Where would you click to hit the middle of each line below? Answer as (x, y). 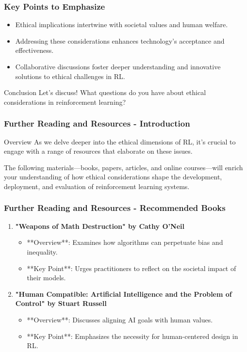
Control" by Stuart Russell (61, 303)
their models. (46, 278)
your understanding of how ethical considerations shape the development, (113, 177)
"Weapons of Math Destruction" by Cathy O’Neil (100, 226)
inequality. (42, 251)
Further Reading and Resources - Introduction (97, 123)
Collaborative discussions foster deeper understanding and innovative (118, 66)
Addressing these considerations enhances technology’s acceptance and (120, 40)
